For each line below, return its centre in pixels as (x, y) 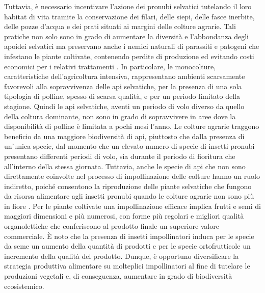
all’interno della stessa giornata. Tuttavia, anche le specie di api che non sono (125, 166)
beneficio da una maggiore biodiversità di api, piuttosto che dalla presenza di (124, 136)
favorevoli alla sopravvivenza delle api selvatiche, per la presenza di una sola (123, 86)
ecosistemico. (24, 286)
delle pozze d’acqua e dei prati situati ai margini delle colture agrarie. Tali (120, 26)
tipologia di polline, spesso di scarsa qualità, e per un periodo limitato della (122, 96)
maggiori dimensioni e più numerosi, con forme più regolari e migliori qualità (124, 216)
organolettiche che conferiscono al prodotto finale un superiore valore (112, 226)
